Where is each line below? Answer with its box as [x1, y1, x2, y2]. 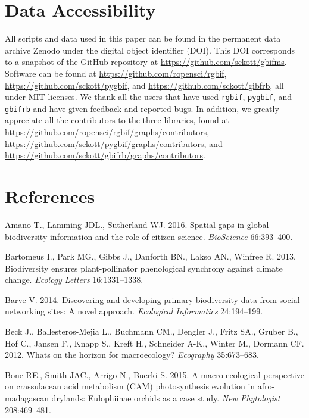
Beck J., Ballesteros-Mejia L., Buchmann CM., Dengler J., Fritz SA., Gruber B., [5, 325, 298, 338]
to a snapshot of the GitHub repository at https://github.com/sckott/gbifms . [5, 55, 287, 68]
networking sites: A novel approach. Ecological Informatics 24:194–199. [5, 305, 263, 317]
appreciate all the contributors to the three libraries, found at [5, 114, 229, 126]
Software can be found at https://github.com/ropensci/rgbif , [5, 67, 227, 79]
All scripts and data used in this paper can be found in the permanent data [5, 32, 281, 45]
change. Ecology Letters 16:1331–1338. [5, 273, 143, 286]
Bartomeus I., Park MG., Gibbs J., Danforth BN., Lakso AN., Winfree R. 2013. [5, 250, 296, 263]
